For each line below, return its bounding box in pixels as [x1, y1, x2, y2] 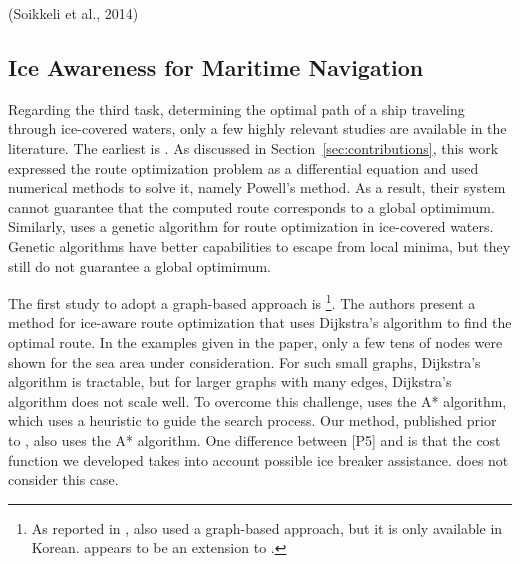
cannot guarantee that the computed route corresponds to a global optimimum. [8, 196, 495, 217]
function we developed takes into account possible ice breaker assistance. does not [8, 449, 509, 470]
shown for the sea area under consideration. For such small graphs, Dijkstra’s [8, 351, 481, 372]
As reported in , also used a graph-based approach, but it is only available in [31, 517, 503, 538]
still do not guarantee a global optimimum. [8, 255, 272, 276]
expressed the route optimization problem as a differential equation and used [8, 157, 479, 178]
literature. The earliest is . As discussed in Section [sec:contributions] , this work [8, 137, 499, 158]
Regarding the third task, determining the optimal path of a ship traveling [8, 98, 465, 119]
